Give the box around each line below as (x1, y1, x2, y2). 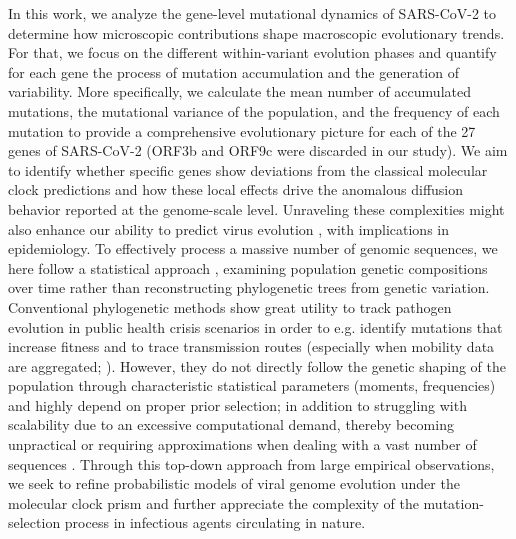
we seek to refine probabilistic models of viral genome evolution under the (8, 473, 460, 494)
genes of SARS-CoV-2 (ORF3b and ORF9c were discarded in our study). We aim (8, 140, 508, 161)
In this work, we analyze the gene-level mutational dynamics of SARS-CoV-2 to (8, 3, 497, 23)
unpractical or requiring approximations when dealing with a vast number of (8, 434, 477, 455)
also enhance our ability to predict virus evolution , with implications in (8, 218, 450, 239)
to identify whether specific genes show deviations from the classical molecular (8, 159, 488, 180)
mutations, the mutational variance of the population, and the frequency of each (8, 100, 500, 121)
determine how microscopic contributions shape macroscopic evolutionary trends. (8, 22, 505, 43)
